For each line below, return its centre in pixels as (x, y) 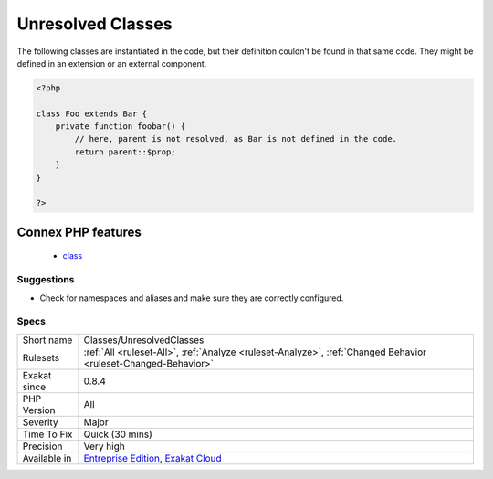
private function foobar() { (121, 127)
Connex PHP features (79, 232)
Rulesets (41, 357)
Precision (42, 446)
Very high (104, 446)
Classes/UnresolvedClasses (144, 340)
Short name (47, 340)
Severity (40, 422)
